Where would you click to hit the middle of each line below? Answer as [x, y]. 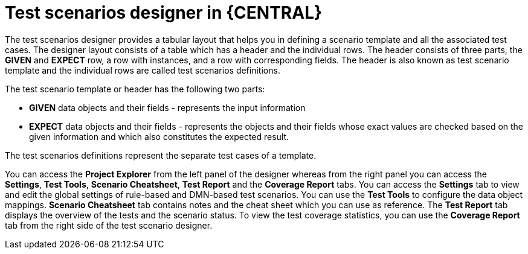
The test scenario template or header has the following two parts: [135, 89]
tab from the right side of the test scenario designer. [109, 225]
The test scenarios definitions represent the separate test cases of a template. [161, 155]
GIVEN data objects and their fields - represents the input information [167, 107]
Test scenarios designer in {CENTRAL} [164, 13]
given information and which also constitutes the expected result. [159, 136]
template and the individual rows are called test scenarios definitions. [143, 70]
